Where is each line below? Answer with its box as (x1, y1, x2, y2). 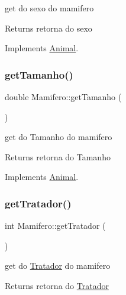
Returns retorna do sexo (5, 21, 92, 34)
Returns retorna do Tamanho (5, 150, 111, 163)
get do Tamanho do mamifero (5, 131, 112, 143)
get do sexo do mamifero (5, 2, 94, 14)
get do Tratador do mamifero (5, 259, 111, 272)
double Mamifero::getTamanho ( (5, 91, 122, 103)
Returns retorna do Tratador (5, 279, 109, 291)
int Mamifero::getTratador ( (5, 219, 106, 232)
